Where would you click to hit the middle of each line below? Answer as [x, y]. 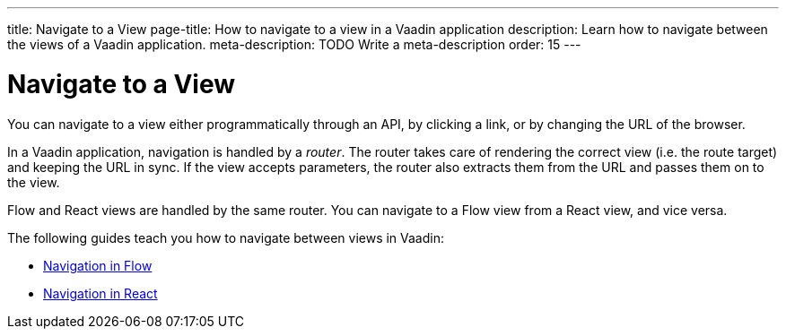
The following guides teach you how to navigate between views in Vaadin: [226, 237]
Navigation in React [100, 293]
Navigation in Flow [98, 265]
